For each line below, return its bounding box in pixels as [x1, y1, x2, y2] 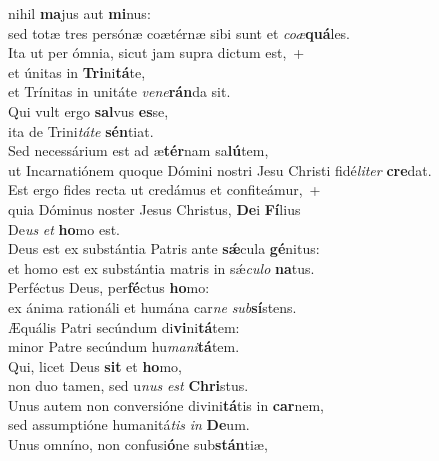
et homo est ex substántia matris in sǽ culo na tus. [8, 257, 315, 278]
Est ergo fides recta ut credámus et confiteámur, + [8, 179, 321, 200]
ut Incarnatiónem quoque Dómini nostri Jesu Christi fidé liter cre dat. [8, 159, 432, 180]
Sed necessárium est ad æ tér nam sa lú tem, [8, 140, 269, 161]
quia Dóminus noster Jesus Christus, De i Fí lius [8, 198, 301, 219]
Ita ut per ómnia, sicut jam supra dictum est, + [8, 42, 305, 63]
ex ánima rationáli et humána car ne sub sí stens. [8, 296, 297, 317]
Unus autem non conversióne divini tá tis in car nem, [8, 394, 325, 415]
